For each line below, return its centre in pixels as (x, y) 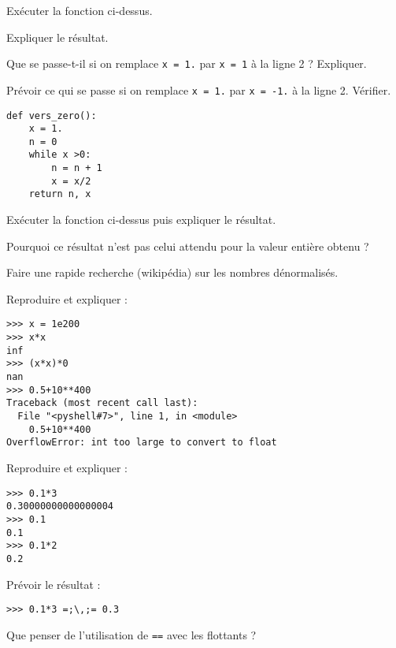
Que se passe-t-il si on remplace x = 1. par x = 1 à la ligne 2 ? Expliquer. (187, 63)
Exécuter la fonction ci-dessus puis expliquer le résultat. (141, 220)
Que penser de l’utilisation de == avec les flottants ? (131, 634)
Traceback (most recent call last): (102, 403)
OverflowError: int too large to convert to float (142, 443)
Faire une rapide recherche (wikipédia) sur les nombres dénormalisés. (172, 272)
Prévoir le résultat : (54, 584)
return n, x (60, 194)
